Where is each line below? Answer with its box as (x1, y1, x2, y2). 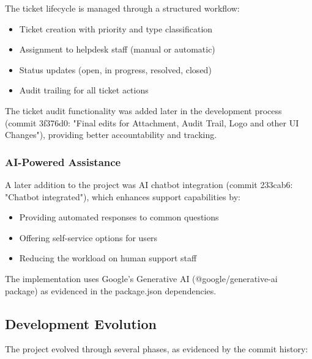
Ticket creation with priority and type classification (19, 22, 213, 35)
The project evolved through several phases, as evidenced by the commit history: (5, 343, 308, 355)
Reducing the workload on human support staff (19, 252, 197, 264)
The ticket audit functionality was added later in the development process (5, 104, 282, 117)
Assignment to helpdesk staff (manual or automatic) (19, 43, 215, 56)
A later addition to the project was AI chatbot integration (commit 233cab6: (5, 178, 293, 190)
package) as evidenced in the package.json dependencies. (5, 284, 217, 297)
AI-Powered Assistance (5, 154, 121, 169)
